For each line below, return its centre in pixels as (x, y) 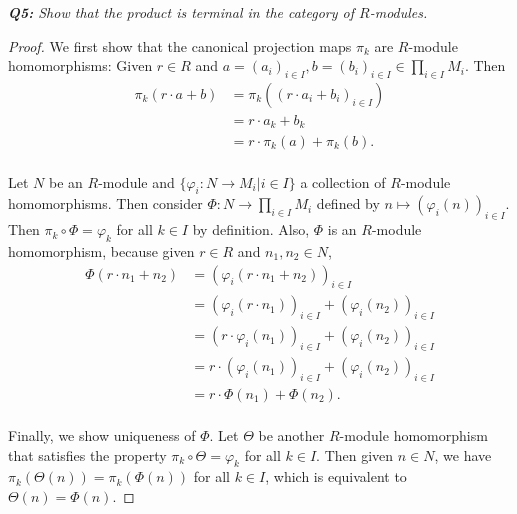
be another (291, 434)
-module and (136, 181)
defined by (348, 203)
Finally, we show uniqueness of (102, 434)
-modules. (398, 12)
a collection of (343, 181)
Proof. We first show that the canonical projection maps (180, 45)
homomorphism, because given (101, 250)
